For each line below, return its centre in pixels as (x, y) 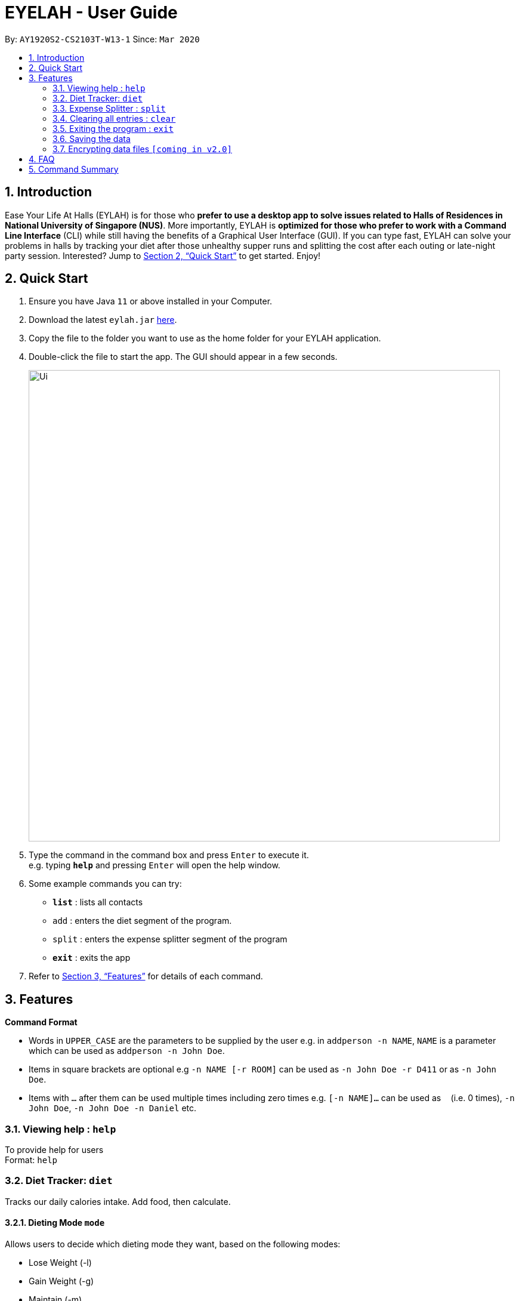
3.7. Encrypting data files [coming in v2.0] (142, 149)
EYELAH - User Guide (91, 13)
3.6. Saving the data (92, 138)
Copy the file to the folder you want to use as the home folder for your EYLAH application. (205, 338)
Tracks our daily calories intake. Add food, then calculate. (118, 1201)
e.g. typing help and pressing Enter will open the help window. (155, 865)
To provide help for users (54, 1150)
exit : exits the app (92, 958)
